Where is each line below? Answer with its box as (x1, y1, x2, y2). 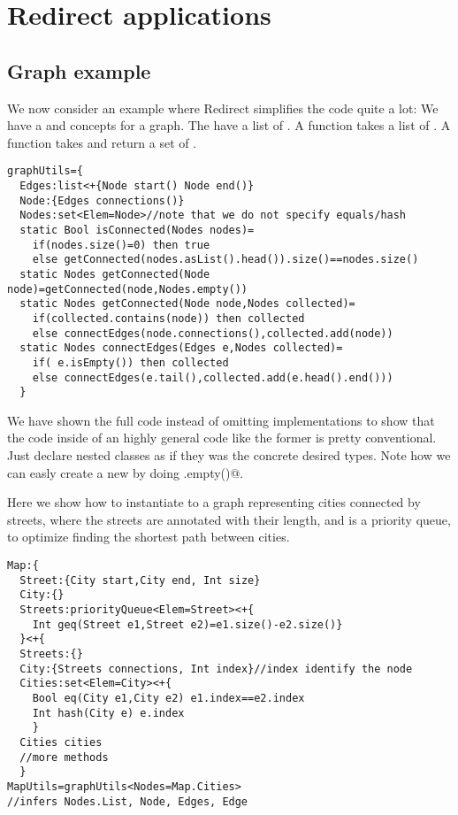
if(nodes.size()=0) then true (32, 238, 210, 251)
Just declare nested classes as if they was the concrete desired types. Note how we (7, 446, 451, 465)
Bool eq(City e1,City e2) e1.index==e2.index (32, 691, 305, 704)
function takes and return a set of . (7, 133, 197, 151)
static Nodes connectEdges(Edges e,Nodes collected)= (19, 342, 343, 355)
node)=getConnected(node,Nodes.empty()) (7, 282, 248, 296)
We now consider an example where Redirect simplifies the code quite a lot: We (7, 98, 439, 117)
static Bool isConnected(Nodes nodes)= (19, 223, 255, 236)
